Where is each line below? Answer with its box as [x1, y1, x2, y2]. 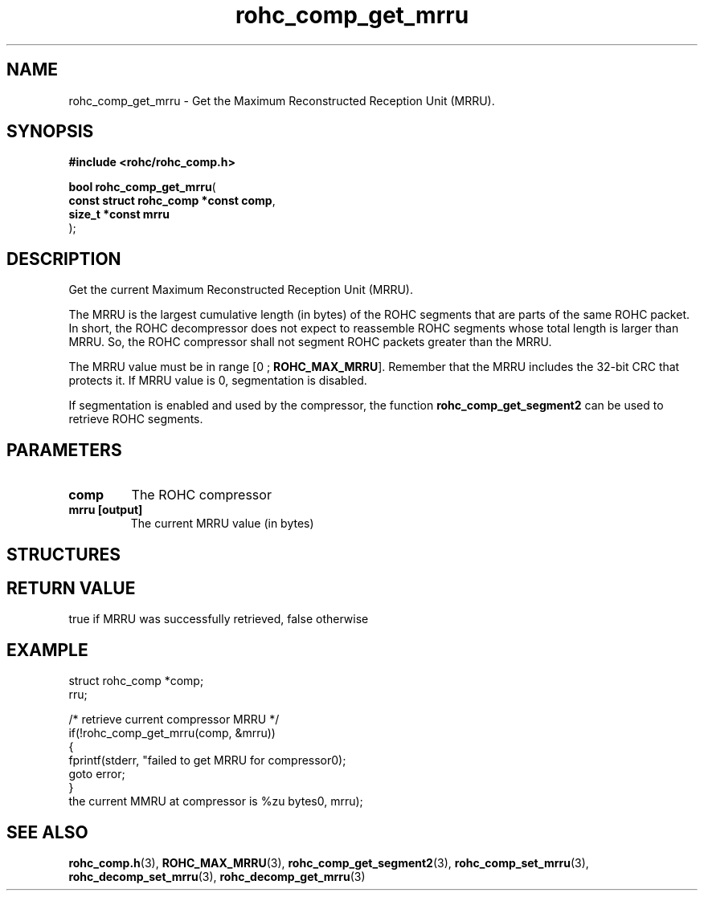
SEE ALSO [6, 822, 88, 842]
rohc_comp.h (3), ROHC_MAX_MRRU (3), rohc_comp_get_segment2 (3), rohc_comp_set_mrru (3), [68, 856, 589, 870]
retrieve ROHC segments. [68, 412, 203, 426]
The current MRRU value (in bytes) [130, 516, 314, 531]
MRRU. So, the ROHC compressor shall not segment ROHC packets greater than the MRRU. [68, 335, 552, 349]
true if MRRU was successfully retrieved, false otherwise [68, 612, 369, 626]
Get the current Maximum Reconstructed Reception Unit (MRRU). [68, 283, 413, 297]
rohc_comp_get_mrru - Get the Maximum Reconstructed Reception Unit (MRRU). [68, 93, 495, 108]
